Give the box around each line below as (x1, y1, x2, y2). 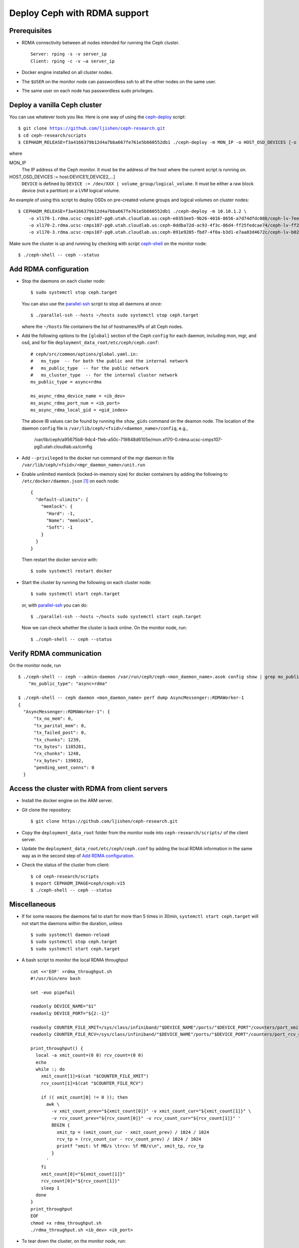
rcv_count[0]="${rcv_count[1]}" (40, 1178, 120, 1184)
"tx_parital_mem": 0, (33, 723, 87, 728)
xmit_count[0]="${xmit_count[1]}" (40, 1171, 126, 1177)
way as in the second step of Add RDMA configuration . (21, 853, 135, 859)
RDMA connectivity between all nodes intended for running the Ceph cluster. (21, 40, 179, 46)
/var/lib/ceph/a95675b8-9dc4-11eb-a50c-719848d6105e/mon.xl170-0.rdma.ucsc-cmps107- (34, 437, 223, 443)
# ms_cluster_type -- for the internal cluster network (30, 372, 178, 378)
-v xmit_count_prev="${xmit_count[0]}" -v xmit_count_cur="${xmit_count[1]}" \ (51, 1108, 252, 1114)
